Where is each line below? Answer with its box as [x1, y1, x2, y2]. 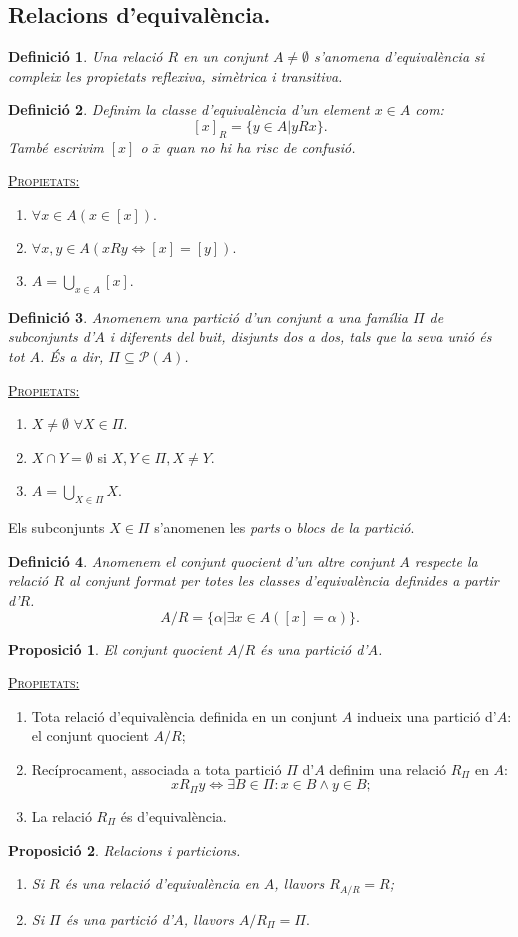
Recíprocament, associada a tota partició [31, 758, 282, 779]
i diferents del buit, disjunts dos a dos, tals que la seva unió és [109, 326, 492, 347]
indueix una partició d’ [356, 705, 497, 726]
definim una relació [329, 758, 447, 779]
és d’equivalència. [120, 805, 227, 826]
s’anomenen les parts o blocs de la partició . [154, 517, 415, 538]
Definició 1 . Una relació [8, 46, 163, 67]
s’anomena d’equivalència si [314, 46, 485, 67]
